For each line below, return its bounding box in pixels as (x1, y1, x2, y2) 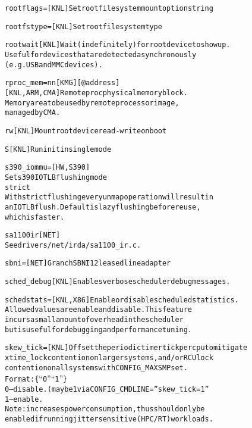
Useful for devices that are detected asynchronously (5, 50, 197, 59)
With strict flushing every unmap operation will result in (5, 193, 213, 202)
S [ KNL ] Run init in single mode (5, 145, 112, 154)
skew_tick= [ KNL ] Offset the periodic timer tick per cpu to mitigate (5, 343, 248, 352)
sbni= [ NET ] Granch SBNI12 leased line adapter (5, 259, 171, 268)
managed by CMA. (5, 108, 61, 117)
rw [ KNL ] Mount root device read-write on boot (5, 126, 167, 135)
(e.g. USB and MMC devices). (5, 60, 103, 69)
